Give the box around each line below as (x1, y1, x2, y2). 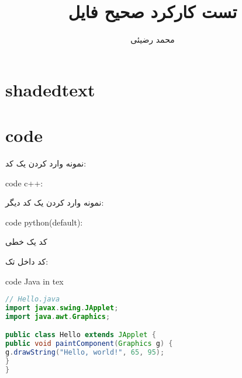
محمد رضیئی (130, 33, 175, 46)
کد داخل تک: (5, 255, 49, 267)
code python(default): (5, 216, 83, 228)
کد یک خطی (5, 235, 47, 248)
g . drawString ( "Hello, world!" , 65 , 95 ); (5, 348, 165, 357)
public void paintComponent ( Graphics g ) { (5, 339, 173, 348)
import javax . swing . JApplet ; (5, 304, 119, 313)
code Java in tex (5, 275, 64, 287)
